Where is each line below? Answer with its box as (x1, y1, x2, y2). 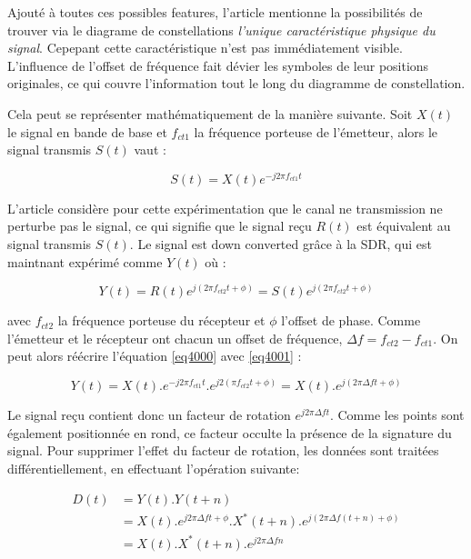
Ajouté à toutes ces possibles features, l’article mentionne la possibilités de (7, 3, 423, 21)
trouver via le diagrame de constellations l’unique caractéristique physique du (7, 20, 436, 39)
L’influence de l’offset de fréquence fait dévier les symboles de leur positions (7, 55, 429, 75)
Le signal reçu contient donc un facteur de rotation (7, 405, 291, 424)
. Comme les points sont (329, 405, 465, 424)
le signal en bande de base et (7, 122, 167, 141)
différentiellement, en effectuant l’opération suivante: (7, 458, 300, 477)
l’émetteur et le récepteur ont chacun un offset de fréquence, (7, 328, 343, 347)
